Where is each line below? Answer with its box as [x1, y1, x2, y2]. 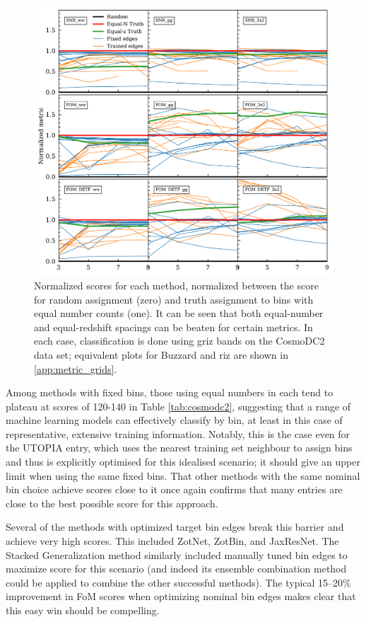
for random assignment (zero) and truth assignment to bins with [34, 292, 314, 306]
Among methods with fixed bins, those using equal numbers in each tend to [6, 385, 333, 400]
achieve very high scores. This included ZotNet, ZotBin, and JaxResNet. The [6, 534, 339, 548]
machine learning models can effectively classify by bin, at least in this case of [6, 413, 343, 427]
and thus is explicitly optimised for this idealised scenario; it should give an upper [6, 454, 360, 469]
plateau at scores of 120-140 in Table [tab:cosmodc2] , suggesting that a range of [6, 398, 351, 413]
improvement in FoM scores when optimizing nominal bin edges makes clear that [6, 589, 356, 604]
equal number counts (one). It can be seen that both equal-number [34, 306, 324, 321]
